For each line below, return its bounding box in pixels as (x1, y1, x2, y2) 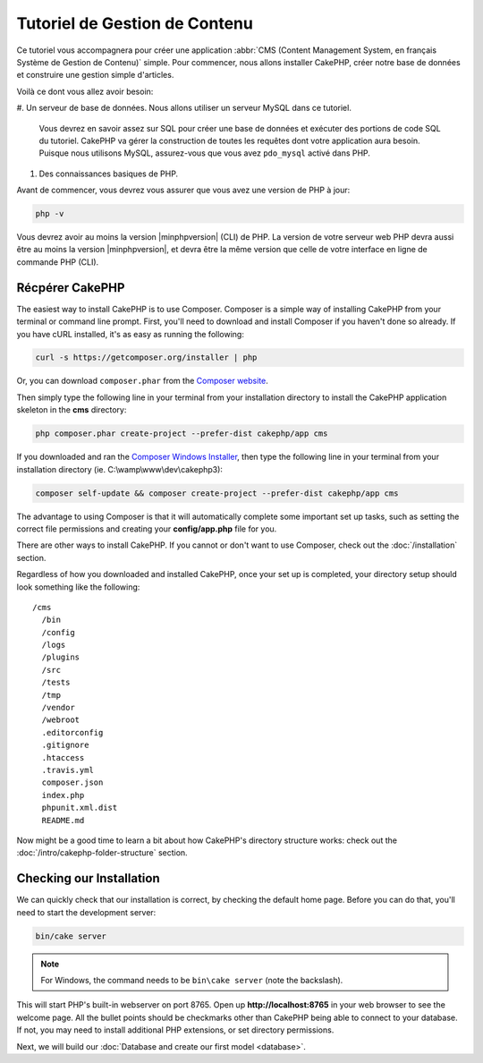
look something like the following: (16, 582, 140, 592)
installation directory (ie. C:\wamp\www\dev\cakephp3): (16, 463, 224, 474)
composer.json (41, 778, 104, 787)
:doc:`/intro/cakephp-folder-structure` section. (16, 847, 188, 858)
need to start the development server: (16, 906, 157, 917)
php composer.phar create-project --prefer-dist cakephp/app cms (35, 429, 328, 438)
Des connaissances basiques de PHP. (38, 168, 179, 179)
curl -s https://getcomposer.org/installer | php (35, 353, 258, 362)
